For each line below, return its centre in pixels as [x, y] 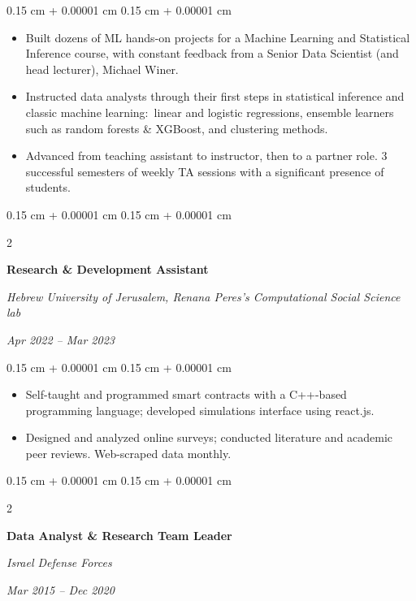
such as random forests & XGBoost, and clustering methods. [177, 128]
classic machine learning [85, 112]
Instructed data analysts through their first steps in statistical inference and [215, 96]
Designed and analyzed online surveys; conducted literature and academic [209, 437]
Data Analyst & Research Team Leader [119, 535]
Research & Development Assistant [108, 269]
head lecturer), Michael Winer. [102, 69]
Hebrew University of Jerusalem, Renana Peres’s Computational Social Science [204, 296]
